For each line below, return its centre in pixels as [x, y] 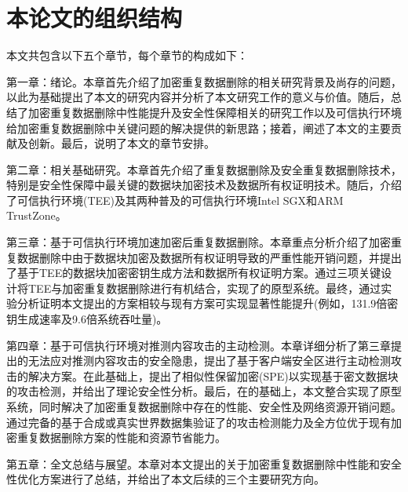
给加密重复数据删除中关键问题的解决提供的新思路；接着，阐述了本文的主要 [199, 128]
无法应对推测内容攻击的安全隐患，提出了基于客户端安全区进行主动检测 [209, 361]
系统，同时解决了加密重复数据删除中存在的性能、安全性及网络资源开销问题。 [204, 406]
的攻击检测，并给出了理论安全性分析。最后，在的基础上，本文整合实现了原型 [204, 391]
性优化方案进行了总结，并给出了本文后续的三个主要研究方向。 [166, 479]
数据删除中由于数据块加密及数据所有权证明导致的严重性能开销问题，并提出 [209, 257]
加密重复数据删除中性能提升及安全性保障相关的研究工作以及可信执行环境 [215, 112]
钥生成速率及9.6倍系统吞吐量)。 [87, 319]
